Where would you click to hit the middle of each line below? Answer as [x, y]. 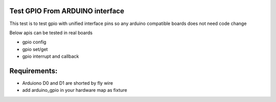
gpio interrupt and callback [51, 57]
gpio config [34, 42]
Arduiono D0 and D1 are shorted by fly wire [68, 83]
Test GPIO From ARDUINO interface [67, 11]
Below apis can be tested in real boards [51, 33]
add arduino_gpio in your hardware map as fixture [75, 90]
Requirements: [33, 71]
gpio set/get [35, 49]
